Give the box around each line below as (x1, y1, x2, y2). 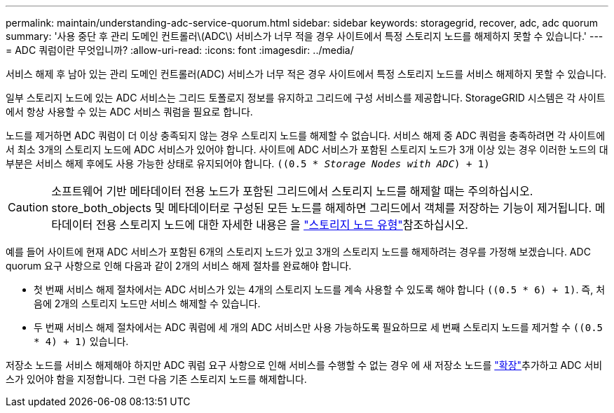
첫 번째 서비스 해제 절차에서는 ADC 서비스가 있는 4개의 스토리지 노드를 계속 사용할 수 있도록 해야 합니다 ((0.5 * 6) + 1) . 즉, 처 (34, 283, 606, 295)
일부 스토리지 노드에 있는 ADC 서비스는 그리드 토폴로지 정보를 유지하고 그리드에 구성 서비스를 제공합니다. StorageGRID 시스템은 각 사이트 (6, 92, 606, 104)
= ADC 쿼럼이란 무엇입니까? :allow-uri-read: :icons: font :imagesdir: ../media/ (6, 44, 354, 56)
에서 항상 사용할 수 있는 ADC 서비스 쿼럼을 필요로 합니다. (6, 106, 253, 118)
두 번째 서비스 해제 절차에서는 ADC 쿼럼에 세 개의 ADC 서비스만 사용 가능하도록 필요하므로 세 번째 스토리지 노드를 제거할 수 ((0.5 (34, 321, 603, 333)
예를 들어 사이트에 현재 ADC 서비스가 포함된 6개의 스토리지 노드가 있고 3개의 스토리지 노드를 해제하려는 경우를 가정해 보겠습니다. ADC (6, 246, 591, 258)
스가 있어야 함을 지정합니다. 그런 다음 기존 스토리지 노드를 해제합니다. (6, 373, 307, 385)
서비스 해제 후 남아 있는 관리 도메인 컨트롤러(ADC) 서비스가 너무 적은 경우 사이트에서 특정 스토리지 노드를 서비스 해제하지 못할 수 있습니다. (6, 68, 607, 80)
